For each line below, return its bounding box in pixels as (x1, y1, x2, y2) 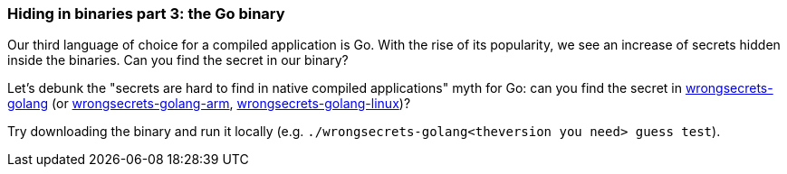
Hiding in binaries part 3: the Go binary (7, 5, 285, 23)
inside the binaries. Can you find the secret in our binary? (7, 52, 349, 69)
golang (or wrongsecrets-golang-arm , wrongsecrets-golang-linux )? (7, 96, 411, 112)
